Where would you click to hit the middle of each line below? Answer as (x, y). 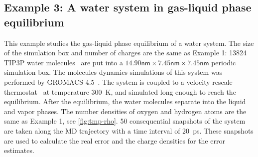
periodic (224, 62)
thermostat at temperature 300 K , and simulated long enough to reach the (120, 91)
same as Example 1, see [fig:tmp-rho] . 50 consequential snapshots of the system (125, 121)
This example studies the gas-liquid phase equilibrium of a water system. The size (129, 43)
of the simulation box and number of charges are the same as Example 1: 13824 (126, 53)
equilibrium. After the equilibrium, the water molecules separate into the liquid (125, 101)
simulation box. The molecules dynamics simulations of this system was (113, 72)
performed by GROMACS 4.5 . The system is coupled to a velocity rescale (118, 81)
